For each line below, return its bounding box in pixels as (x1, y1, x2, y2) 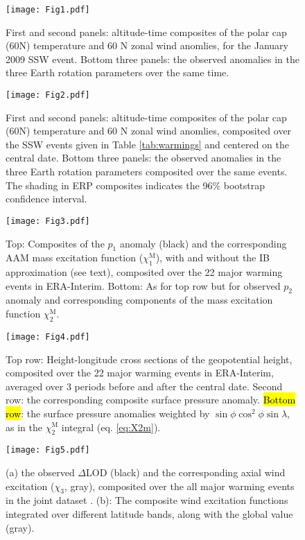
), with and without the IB (155, 250, 270, 265)
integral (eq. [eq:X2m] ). (61, 419, 161, 434)
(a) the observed (6, 464, 75, 479)
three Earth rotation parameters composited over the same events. (6, 164, 288, 179)
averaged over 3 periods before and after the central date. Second (6, 378, 283, 393)
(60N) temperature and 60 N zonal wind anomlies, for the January (6, 38, 289, 53)
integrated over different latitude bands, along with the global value (6, 506, 293, 521)
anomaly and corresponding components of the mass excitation (6, 293, 273, 307)
